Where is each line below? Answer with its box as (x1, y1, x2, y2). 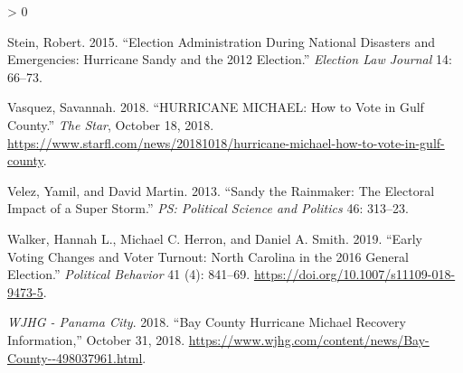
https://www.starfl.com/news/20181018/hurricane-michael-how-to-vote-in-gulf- (7, 133, 445, 152)
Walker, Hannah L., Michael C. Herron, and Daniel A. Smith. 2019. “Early (7, 228, 422, 247)
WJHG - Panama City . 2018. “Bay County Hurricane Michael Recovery (7, 312, 406, 331)
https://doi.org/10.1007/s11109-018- (253, 265, 456, 284)
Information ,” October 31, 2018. (7, 330, 185, 349)
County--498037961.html (7, 348, 143, 367)
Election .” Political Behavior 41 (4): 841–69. (7, 265, 250, 284)
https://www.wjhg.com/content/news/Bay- (188, 330, 430, 349)
